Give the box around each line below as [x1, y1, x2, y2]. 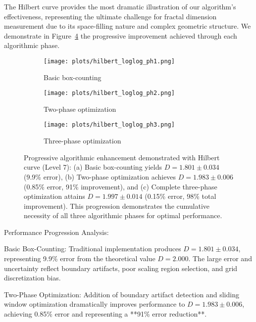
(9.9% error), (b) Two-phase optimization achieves [24, 171, 176, 182]
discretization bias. [4, 273, 61, 283]
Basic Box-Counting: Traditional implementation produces [4, 243, 181, 254]
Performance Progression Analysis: [4, 227, 109, 237]
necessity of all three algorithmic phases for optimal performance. [24, 210, 222, 221]
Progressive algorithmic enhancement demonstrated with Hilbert [24, 152, 220, 162]
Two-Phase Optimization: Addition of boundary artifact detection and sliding [4, 289, 239, 299]
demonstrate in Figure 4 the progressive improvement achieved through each [4, 30, 237, 41]
